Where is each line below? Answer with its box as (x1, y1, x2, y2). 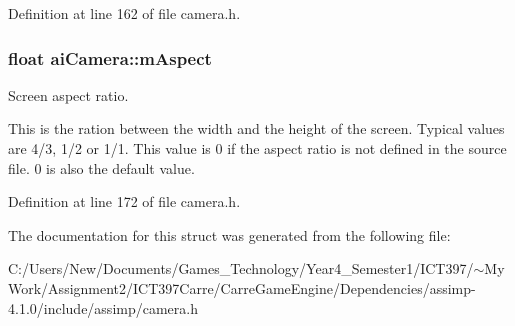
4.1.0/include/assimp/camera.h (8, 297, 198, 318)
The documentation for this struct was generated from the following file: (8, 224, 451, 245)
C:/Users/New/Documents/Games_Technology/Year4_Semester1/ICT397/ (8, 258, 474, 279)
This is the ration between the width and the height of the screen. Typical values (8, 118, 505, 139)
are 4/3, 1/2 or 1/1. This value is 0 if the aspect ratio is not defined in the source (8, 138, 507, 158)
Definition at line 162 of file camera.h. (8, 3, 241, 23)
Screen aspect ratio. (8, 84, 129, 105)
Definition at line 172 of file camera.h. (8, 191, 241, 212)
